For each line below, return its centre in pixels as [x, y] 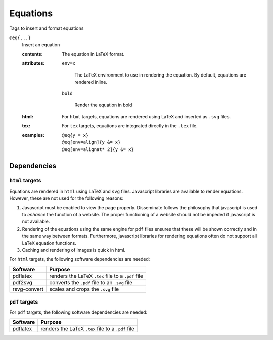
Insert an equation [41, 45]
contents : [32, 54]
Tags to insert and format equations [47, 28]
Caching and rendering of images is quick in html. [74, 250]
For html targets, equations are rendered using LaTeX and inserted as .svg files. [146, 117]
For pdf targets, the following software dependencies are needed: [78, 312]
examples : [33, 135]
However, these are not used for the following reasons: [66, 198]
